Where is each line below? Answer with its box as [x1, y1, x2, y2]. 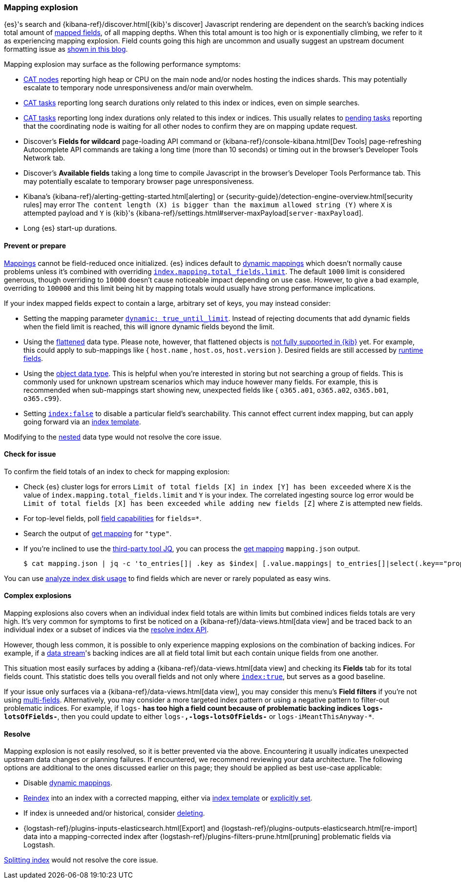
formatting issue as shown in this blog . [4, 45, 128, 54]
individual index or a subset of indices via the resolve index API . [4, 625, 209, 634]
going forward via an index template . [23, 417, 141, 426]
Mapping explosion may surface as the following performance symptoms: [4, 60, 241, 69]
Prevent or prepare [4, 241, 66, 250]
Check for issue [4, 450, 56, 459]
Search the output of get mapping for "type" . [23, 529, 172, 538]
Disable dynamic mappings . [23, 779, 112, 787]
